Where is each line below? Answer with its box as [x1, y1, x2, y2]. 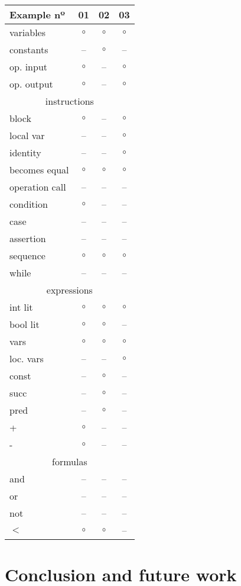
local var [9, 128, 45, 142]
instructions [45, 94, 94, 108]
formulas [52, 455, 87, 468]
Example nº [9, 8, 65, 21]
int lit [9, 300, 33, 314]
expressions [46, 283, 93, 297]
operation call [9, 180, 66, 194]
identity [9, 146, 41, 159]
